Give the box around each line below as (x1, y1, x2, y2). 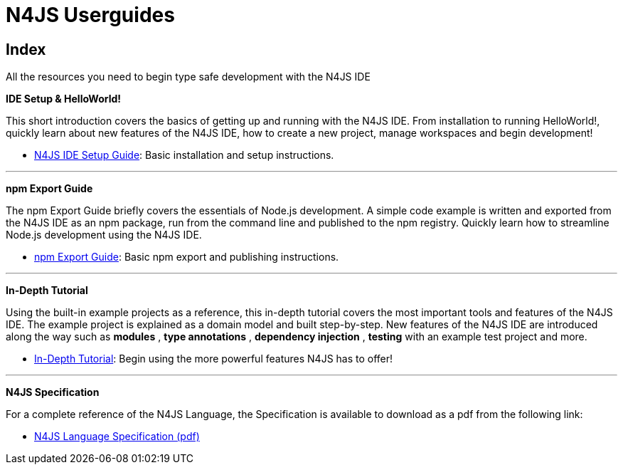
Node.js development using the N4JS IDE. (6, 229, 202, 241)
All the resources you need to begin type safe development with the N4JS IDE (6, 70, 371, 83)
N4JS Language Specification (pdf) (34, 430, 200, 443)
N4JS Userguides (6, 3, 175, 27)
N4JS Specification (6, 386, 100, 399)
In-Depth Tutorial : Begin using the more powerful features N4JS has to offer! (34, 352, 393, 365)
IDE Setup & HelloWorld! (6, 93, 122, 105)
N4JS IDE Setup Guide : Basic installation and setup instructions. (34, 149, 334, 162)
